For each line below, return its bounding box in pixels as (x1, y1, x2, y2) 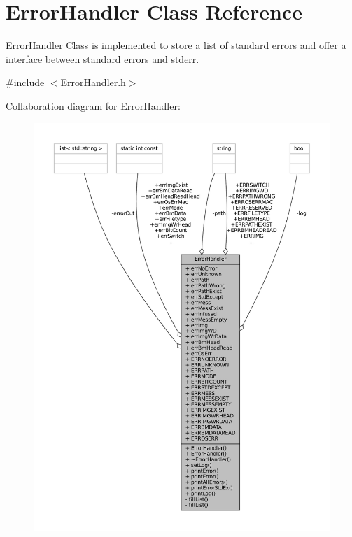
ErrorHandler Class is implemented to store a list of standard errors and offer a (6, 38, 346, 52)
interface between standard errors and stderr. (6, 51, 199, 66)
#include (6, 75, 45, 89)
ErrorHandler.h (60, 75, 126, 89)
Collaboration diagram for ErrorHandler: (6, 98, 181, 113)
